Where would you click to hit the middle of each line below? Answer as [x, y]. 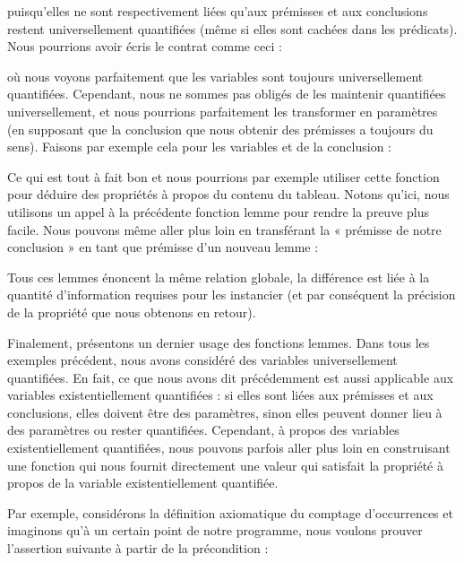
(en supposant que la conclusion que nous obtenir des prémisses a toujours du [220, 129]
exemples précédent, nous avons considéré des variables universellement [202, 360]
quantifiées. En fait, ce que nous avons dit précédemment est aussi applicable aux [231, 377]
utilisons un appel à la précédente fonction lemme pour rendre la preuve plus [219, 211]
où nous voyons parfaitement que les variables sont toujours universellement [215, 76]
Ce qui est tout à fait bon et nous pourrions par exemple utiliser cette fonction [223, 176]
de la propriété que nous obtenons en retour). [132, 312]
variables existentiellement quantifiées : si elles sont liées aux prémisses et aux [220, 395]
